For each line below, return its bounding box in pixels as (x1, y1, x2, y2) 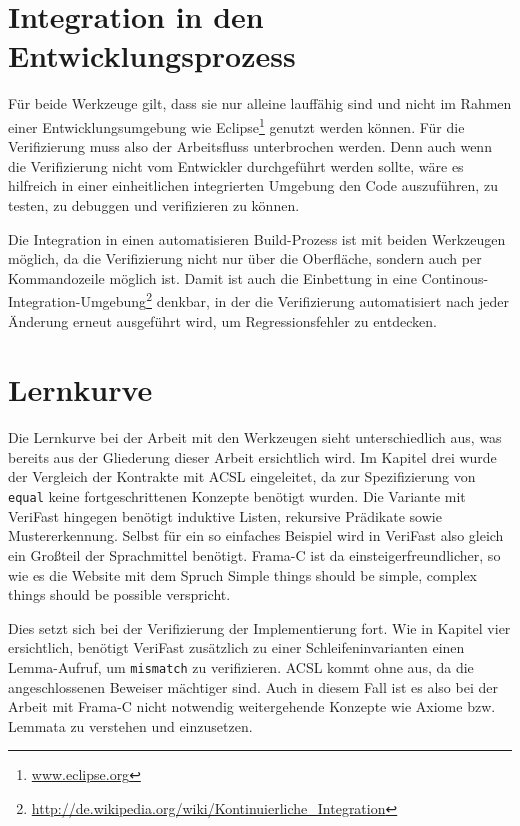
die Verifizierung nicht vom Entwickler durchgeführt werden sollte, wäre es (8, 155, 464, 176)
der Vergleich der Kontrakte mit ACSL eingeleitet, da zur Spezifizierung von (8, 466, 476, 487)
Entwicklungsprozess (8, 35, 296, 76)
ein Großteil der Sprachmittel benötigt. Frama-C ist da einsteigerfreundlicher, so (8, 544, 501, 565)
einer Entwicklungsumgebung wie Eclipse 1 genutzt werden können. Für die (8, 113, 465, 137)
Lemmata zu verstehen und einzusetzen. (8, 715, 253, 736)
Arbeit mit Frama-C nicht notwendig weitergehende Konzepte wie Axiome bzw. (8, 696, 496, 717)
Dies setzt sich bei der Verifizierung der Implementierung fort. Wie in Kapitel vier (8, 617, 511, 638)
